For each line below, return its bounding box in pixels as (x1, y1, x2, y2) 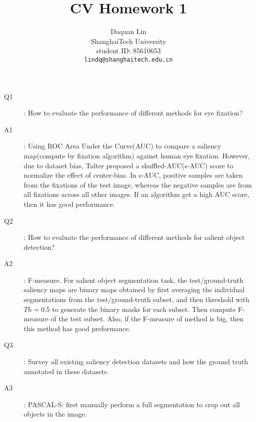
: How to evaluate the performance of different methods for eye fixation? (24, 108, 243, 118)
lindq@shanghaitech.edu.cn (84, 56, 173, 63)
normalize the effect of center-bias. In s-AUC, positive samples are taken (24, 170, 243, 180)
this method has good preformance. (24, 323, 131, 333)
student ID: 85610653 (96, 45, 161, 56)
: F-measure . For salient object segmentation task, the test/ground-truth (24, 274, 244, 285)
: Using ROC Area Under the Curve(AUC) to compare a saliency (24, 141, 221, 151)
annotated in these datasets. (24, 366, 109, 376)
